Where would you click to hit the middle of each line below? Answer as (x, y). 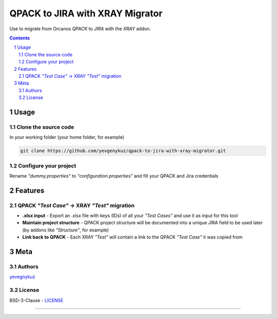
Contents (20, 38)
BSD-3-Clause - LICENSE (36, 300)
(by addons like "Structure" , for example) (66, 230)
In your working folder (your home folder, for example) (67, 137)
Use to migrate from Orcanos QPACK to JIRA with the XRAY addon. (80, 29)
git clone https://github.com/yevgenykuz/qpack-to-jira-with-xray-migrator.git (123, 151)
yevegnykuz (22, 277)
